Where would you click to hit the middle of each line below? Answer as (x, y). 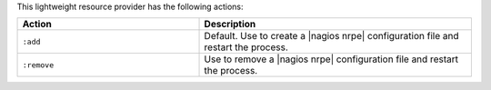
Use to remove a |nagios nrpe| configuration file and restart (331, 59)
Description (230, 25)
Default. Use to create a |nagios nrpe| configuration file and (331, 36)
